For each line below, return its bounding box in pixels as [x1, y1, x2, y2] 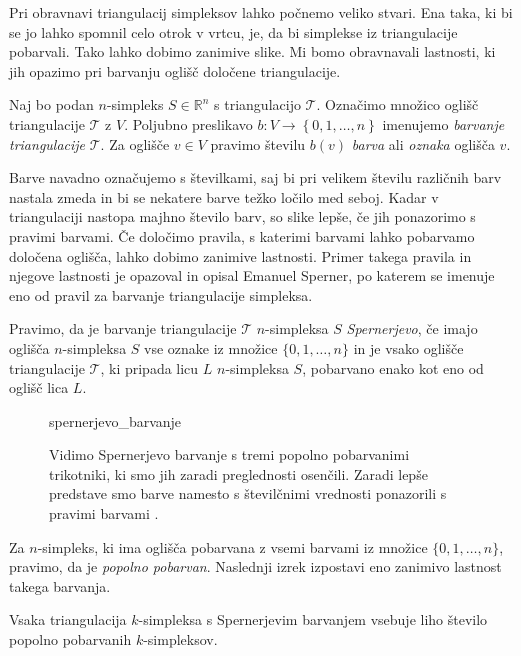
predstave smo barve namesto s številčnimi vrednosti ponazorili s [49, 483, 447, 504]
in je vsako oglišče [353, 337, 464, 358]
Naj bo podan [9, 94, 94, 115]
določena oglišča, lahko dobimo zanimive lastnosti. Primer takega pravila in [9, 245, 472, 266]
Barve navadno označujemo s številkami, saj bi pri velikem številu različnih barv [9, 167, 502, 188]
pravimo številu [210, 133, 306, 154]
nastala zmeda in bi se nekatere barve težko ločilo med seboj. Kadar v [9, 186, 439, 207]
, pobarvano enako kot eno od [302, 357, 484, 378]
